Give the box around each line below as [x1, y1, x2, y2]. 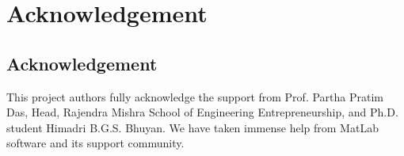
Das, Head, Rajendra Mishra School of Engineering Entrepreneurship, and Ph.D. [6, 104, 398, 120]
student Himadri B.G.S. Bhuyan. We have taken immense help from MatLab [6, 119, 379, 135]
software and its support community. [6, 135, 185, 151]
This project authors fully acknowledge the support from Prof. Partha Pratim [6, 88, 383, 105]
